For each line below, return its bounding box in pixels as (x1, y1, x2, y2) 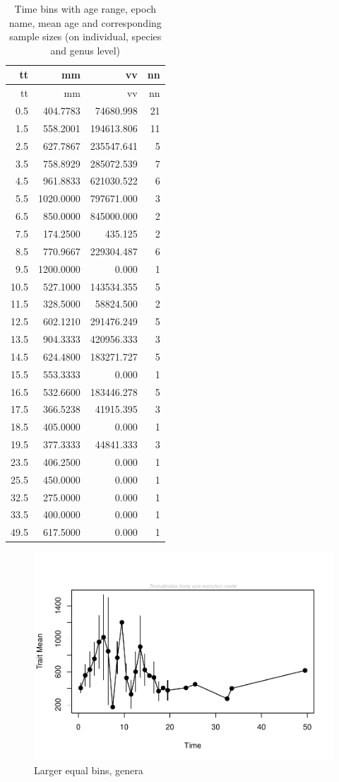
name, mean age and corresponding (8, 15, 162, 30)
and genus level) (50, 42, 121, 57)
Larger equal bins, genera (34, 762, 143, 777)
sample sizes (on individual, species (9, 29, 162, 44)
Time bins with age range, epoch (14, 1, 156, 16)
